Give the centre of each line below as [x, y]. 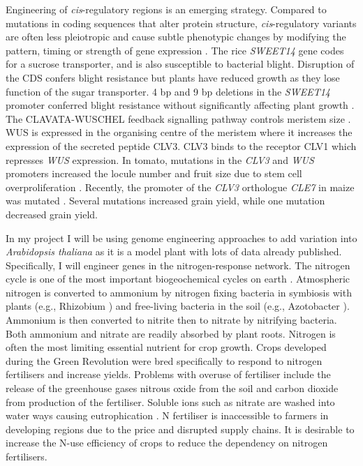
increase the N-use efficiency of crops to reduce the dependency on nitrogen [167, 443]
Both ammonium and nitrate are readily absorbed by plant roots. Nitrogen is [171, 333]
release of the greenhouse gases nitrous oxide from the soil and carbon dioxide [172, 388]
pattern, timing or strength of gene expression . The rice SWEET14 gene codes [175, 50]
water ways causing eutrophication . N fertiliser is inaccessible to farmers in [167, 415]
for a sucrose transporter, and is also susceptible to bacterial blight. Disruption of [180, 64]
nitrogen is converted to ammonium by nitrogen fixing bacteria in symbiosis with [179, 292]
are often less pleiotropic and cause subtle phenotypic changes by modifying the [176, 37]
